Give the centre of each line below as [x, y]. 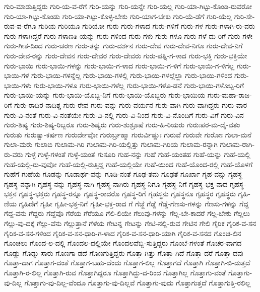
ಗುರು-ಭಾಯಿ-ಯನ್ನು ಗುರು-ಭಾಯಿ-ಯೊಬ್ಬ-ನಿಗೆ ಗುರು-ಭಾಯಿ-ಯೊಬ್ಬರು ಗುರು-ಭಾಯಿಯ [105, 95]
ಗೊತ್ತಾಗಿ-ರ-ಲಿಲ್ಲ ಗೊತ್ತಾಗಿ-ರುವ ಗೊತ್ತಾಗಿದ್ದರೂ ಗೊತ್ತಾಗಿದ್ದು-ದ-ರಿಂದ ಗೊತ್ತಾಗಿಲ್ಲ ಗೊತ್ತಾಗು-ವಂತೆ [115, 273]
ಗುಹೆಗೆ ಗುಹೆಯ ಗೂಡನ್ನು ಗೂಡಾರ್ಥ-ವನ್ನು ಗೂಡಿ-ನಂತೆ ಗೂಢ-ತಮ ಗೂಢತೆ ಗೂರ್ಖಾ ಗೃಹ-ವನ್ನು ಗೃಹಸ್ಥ [123, 174]
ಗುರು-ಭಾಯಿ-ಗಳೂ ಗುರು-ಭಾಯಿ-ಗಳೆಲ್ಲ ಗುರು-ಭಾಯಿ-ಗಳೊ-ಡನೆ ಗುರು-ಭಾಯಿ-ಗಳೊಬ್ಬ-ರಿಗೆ [139, 85]
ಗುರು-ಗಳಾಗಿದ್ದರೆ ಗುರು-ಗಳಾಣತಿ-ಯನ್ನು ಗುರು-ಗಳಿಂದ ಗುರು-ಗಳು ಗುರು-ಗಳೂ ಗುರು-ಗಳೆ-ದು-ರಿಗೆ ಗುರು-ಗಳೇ [128, 35]
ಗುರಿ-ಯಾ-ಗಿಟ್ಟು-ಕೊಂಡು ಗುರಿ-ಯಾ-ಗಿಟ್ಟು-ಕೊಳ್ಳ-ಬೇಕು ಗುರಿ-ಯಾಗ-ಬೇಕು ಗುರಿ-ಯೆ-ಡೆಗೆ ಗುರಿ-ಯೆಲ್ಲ [118, 16]
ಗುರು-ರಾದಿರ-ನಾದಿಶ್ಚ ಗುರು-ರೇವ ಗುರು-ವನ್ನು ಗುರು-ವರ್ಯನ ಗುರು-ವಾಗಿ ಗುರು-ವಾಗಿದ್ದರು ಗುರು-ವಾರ [131, 104]
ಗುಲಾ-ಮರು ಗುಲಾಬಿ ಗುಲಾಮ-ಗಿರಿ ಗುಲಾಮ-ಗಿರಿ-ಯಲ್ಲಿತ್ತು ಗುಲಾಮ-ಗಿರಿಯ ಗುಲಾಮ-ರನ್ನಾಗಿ [111, 144]
